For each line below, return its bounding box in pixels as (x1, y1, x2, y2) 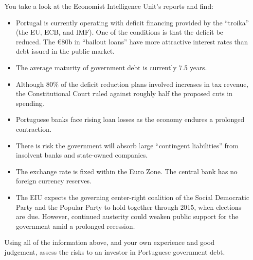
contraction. (16, 123, 52, 134)
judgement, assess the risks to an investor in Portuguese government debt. (4, 246, 225, 257)
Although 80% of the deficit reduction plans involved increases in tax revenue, (16, 79, 249, 89)
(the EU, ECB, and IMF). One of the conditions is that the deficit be (16, 27, 223, 37)
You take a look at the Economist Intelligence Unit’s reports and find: (4, 1, 214, 11)
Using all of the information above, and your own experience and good (4, 237, 215, 247)
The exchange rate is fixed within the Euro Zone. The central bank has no (16, 166, 237, 176)
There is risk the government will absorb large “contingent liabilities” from (16, 140, 238, 150)
